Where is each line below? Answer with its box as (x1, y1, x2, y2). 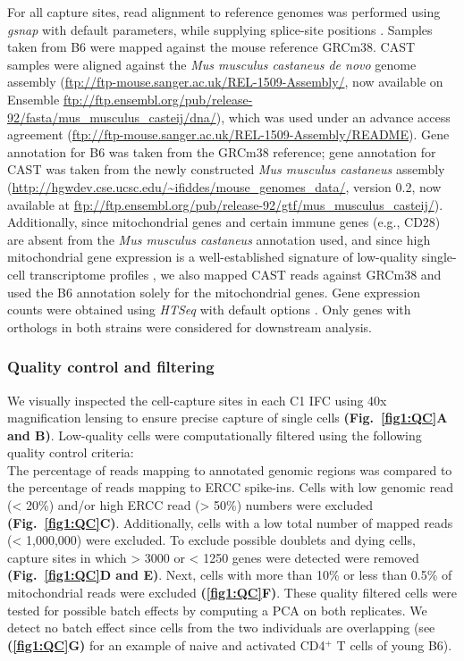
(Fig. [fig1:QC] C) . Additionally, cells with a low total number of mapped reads (7, 513, 453, 531)
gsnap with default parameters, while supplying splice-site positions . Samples (7, 20, 433, 38)
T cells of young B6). (336, 635, 452, 654)
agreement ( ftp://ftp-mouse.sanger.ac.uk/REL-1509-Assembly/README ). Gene (7, 125, 450, 144)
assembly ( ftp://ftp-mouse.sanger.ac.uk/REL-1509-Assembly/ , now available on (7, 72, 443, 91)
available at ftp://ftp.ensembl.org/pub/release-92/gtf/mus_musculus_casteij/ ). (7, 195, 443, 213)
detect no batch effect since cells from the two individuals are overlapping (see (7, 618, 435, 637)
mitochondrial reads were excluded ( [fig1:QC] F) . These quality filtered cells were (7, 583, 457, 602)
